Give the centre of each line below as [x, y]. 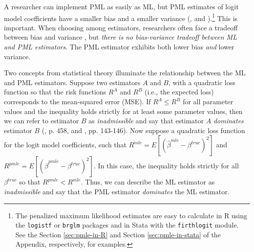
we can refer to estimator [42, 121]
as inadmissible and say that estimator [146, 121]
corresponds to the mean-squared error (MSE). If [77, 101]
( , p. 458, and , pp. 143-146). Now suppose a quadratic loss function [143, 130]
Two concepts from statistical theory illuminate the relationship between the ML [125, 73]
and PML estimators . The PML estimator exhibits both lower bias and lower [119, 47]
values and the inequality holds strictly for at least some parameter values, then [123, 111]
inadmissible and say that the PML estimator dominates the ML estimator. [117, 191]
